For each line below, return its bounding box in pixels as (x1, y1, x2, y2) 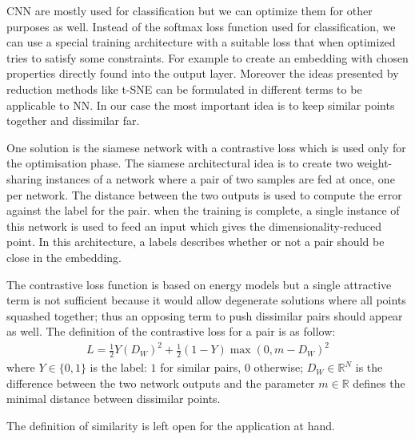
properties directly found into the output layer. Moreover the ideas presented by (6, 65, 399, 82)
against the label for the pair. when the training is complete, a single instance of (6, 202, 400, 219)
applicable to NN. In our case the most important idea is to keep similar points (6, 96, 395, 113)
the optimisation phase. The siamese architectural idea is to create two (6, 155, 353, 171)
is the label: (90, 359, 147, 376)
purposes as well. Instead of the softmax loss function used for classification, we (6, 18, 396, 34)
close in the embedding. (6, 248, 122, 265)
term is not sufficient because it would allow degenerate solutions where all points (6, 292, 406, 308)
